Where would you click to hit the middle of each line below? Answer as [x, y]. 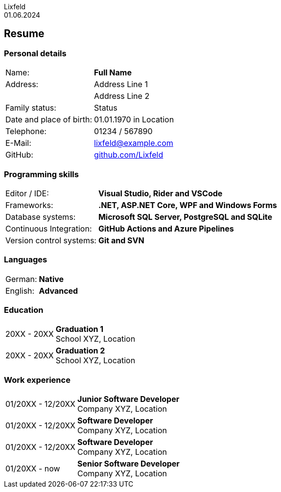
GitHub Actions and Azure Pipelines [166, 228]
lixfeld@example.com [134, 143]
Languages [26, 260]
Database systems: [41, 217]
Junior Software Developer [129, 399]
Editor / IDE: [27, 193]
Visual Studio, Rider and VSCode [160, 193]
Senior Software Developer [129, 464]
